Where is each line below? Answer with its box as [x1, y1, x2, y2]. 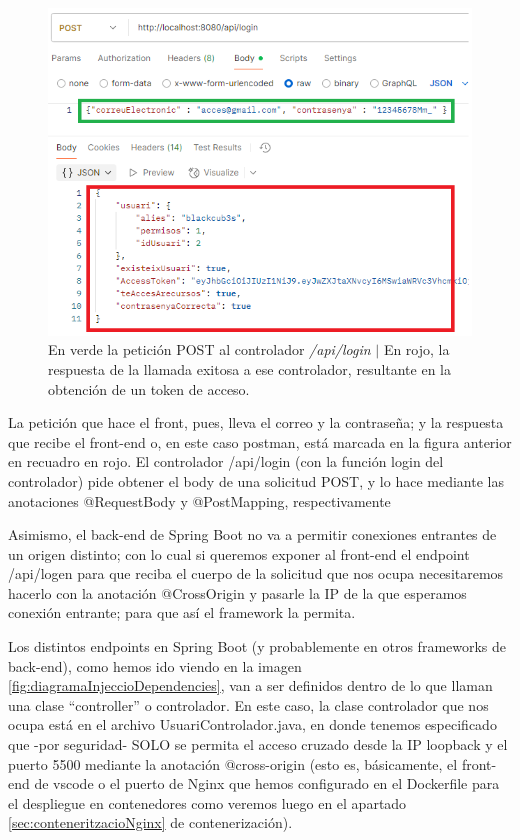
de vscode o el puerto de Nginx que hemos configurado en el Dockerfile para [34, 773, 500, 794]
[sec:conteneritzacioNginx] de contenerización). [8, 812, 293, 833]
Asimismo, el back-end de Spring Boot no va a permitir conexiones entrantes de [8, 524, 497, 545]
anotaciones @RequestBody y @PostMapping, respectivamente [8, 490, 391, 511]
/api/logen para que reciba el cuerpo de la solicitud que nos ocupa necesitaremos [8, 563, 504, 584]
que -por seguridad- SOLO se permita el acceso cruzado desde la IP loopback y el [8, 734, 508, 755]
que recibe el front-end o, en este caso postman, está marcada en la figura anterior [8, 431, 512, 452]
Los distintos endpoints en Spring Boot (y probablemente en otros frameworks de [8, 636, 507, 657]
